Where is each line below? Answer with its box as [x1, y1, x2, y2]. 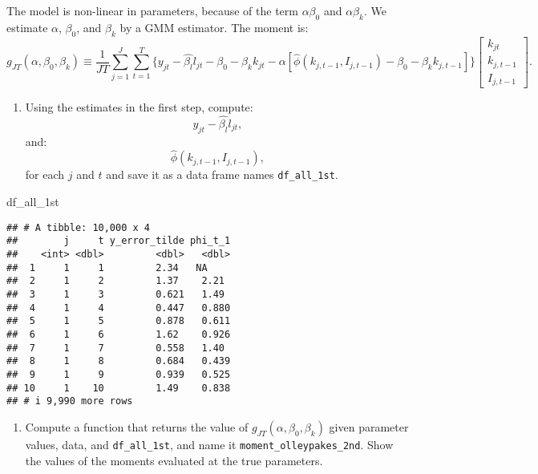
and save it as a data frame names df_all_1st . [106, 166, 338, 183]
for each [25, 166, 65, 183]
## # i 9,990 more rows [6, 395, 133, 407]
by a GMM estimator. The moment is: [119, 18, 309, 35]
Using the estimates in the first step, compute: [25, 99, 253, 115]
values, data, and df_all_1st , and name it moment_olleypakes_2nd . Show [25, 436, 394, 452]
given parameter [329, 418, 409, 435]
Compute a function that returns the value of [25, 418, 249, 435]
